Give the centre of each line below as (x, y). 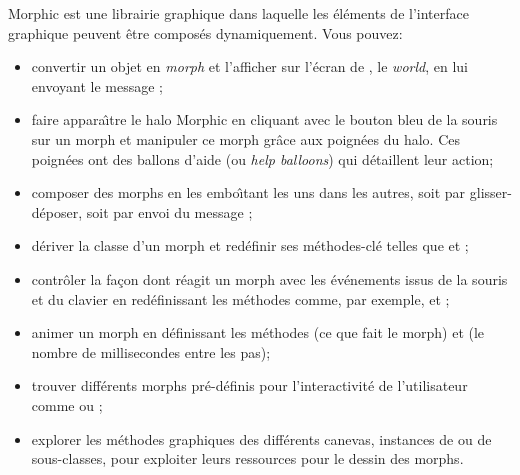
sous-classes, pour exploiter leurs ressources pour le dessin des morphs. (247, 458)
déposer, (57, 211)
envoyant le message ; (97, 85)
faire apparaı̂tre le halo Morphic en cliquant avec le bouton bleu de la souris (264, 119)
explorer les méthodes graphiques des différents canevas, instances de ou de (261, 438)
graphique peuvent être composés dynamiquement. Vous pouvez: (205, 32)
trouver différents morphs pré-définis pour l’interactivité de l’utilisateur (249, 385)
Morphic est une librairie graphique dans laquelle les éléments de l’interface (238, 13)
